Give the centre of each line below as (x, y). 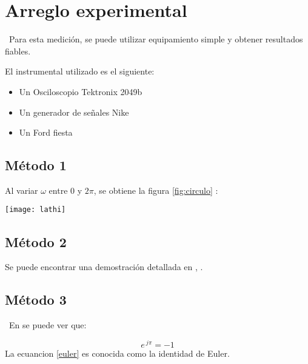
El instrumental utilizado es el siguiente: (80, 71)
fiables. (18, 51)
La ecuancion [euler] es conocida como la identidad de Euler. (117, 353)
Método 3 (36, 299)
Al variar (22, 190)
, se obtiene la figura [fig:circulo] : (156, 190)
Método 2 (36, 241)
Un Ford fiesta (46, 132)
